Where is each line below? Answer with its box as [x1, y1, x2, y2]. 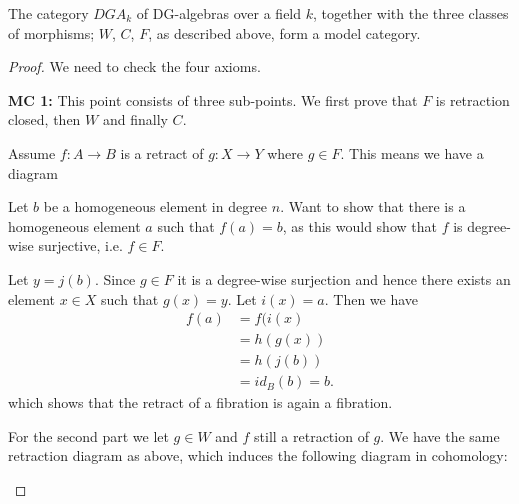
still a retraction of [254, 425, 369, 446]
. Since [94, 268, 136, 289]
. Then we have [324, 288, 419, 309]
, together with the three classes [313, 3, 509, 23]
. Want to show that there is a [280, 196, 466, 217]
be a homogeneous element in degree [43, 196, 268, 217]
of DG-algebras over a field [136, 3, 302, 23]
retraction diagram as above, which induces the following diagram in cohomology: [8, 445, 508, 466]
